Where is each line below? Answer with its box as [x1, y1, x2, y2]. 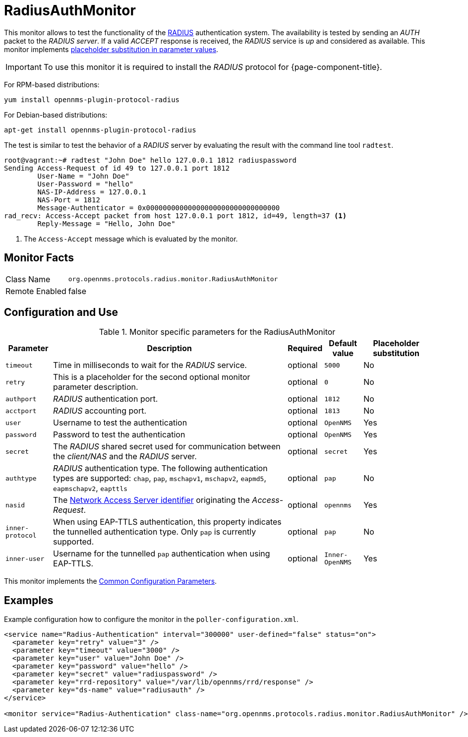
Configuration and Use [4, 306, 118, 319]
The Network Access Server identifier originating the [53, 495, 250, 505]
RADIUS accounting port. [53, 406, 147, 416]
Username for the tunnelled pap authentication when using [53, 549, 270, 559]
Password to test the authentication [53, 430, 185, 440]
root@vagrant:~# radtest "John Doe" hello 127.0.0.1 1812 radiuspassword [4, 156, 297, 164]
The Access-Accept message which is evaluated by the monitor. [24, 234, 238, 243]
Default [329, 338, 357, 349]
